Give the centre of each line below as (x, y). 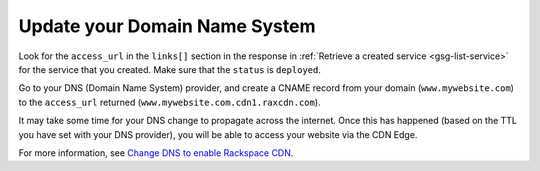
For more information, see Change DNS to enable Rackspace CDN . (156, 152)
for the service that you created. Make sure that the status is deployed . (170, 69)
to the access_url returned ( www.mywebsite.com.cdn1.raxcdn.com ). (169, 102)
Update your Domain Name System (167, 26)
